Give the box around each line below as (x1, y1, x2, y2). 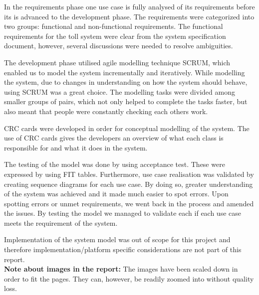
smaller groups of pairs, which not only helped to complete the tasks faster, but (4, 96, 248, 107)
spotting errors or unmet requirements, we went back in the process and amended (4, 198, 254, 208)
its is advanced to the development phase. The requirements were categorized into (4, 11, 255, 21)
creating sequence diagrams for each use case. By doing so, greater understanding (4, 178, 253, 189)
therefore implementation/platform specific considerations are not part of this (4, 244, 242, 255)
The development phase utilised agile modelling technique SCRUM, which (4, 57, 231, 67)
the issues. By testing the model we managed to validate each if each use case (4, 208, 241, 218)
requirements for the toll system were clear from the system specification (4, 30, 226, 41)
